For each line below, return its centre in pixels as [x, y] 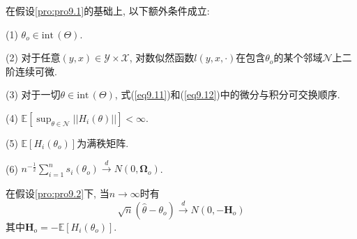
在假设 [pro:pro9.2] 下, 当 [58, 193]
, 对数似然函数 [162, 57]
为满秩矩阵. [103, 142]
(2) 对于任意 [33, 57]
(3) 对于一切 [33, 94]
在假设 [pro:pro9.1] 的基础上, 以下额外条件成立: [108, 10]
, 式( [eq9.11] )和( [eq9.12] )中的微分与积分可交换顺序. [227, 94]
